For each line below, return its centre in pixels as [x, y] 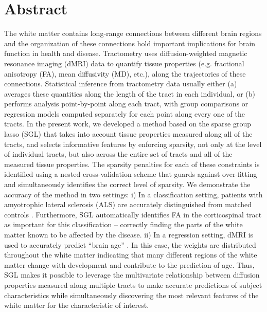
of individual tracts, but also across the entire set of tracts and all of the [118, 154]
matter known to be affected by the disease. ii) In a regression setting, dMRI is [129, 234]
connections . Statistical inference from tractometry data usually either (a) [121, 84]
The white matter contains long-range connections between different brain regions [133, 33]
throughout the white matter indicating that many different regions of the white [131, 255]
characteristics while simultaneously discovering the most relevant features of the [131, 295]
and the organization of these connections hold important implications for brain [130, 43]
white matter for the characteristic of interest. [77, 305]
